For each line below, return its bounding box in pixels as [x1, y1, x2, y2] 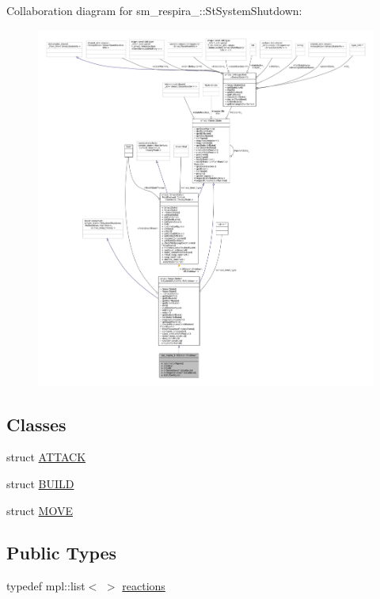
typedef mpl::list [6, 578, 85, 594]
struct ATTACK [6, 449, 86, 465]
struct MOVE [6, 502, 73, 518]
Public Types [6, 540, 117, 565]
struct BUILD [6, 475, 74, 491]
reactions [122, 578, 165, 594]
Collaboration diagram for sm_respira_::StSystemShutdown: [6, 2, 302, 18]
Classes [6, 411, 66, 436]
